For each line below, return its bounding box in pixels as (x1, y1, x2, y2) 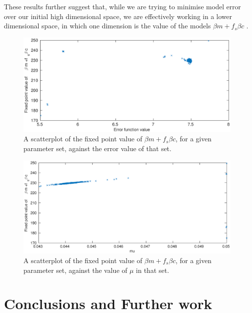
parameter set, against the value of (23, 265, 127, 275)
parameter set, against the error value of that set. (23, 143, 171, 153)
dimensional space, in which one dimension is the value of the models (4, 21, 211, 31)
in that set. (136, 265, 169, 275)
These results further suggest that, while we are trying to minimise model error (4, 1, 241, 11)
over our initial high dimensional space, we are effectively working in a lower (4, 11, 232, 21)
